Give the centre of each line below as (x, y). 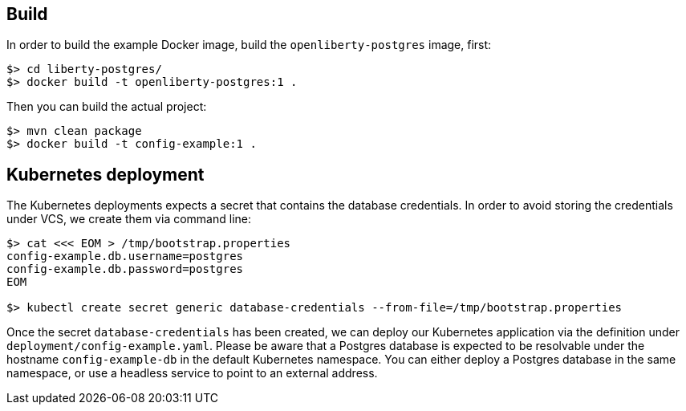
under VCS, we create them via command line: (129, 219)
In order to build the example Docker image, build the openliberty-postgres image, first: (249, 45)
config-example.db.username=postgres (125, 256)
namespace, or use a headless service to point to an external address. (192, 373)
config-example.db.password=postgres (125, 269)
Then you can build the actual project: (107, 107)
